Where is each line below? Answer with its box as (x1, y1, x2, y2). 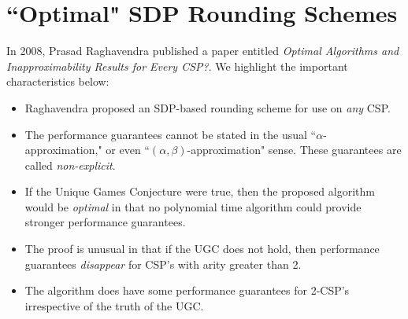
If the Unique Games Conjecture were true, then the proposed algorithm (24, 183, 375, 200)
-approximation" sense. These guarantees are (187, 141, 402, 158)
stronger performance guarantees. (24, 214, 186, 230)
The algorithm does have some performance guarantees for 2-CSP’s (24, 282, 350, 299)
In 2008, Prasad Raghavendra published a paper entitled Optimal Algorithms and (6, 42, 399, 59)
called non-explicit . (24, 156, 116, 173)
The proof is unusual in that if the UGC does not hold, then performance (24, 240, 380, 257)
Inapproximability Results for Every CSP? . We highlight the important (6, 57, 348, 74)
